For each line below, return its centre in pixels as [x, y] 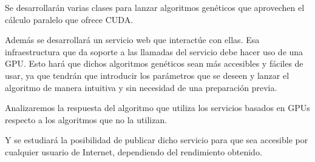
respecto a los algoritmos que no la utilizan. [86, 119]
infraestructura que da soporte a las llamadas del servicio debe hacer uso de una [154, 51]
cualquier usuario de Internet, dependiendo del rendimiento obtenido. [134, 151]
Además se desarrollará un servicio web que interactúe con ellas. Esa [132, 40]
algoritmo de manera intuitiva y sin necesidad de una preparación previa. [141, 87]
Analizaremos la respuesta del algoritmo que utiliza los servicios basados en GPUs [157, 108]
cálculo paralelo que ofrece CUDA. [69, 19]
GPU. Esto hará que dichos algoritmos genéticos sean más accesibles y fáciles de [154, 63]
